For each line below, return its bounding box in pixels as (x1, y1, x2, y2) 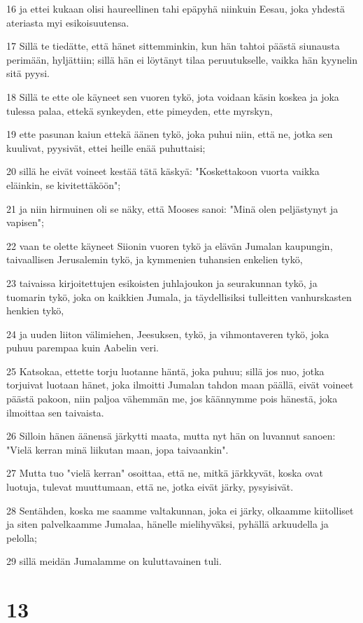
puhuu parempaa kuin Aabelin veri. (6, 340, 159, 355)
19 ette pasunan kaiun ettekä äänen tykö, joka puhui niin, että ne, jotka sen (6, 127, 333, 141)
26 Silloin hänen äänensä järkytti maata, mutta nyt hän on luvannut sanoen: (6, 428, 336, 443)
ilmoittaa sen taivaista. (6, 405, 104, 419)
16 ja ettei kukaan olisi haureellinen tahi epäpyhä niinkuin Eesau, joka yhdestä (6, 1, 345, 15)
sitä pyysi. (6, 66, 50, 80)
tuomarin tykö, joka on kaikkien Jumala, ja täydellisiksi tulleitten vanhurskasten (6, 289, 352, 304)
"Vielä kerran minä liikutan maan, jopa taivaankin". (6, 442, 229, 456)
